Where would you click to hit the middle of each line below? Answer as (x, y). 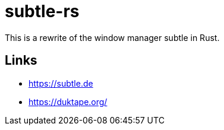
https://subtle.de (61, 83)
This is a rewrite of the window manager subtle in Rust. (112, 37)
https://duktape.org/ (68, 102)
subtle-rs (42, 11)
